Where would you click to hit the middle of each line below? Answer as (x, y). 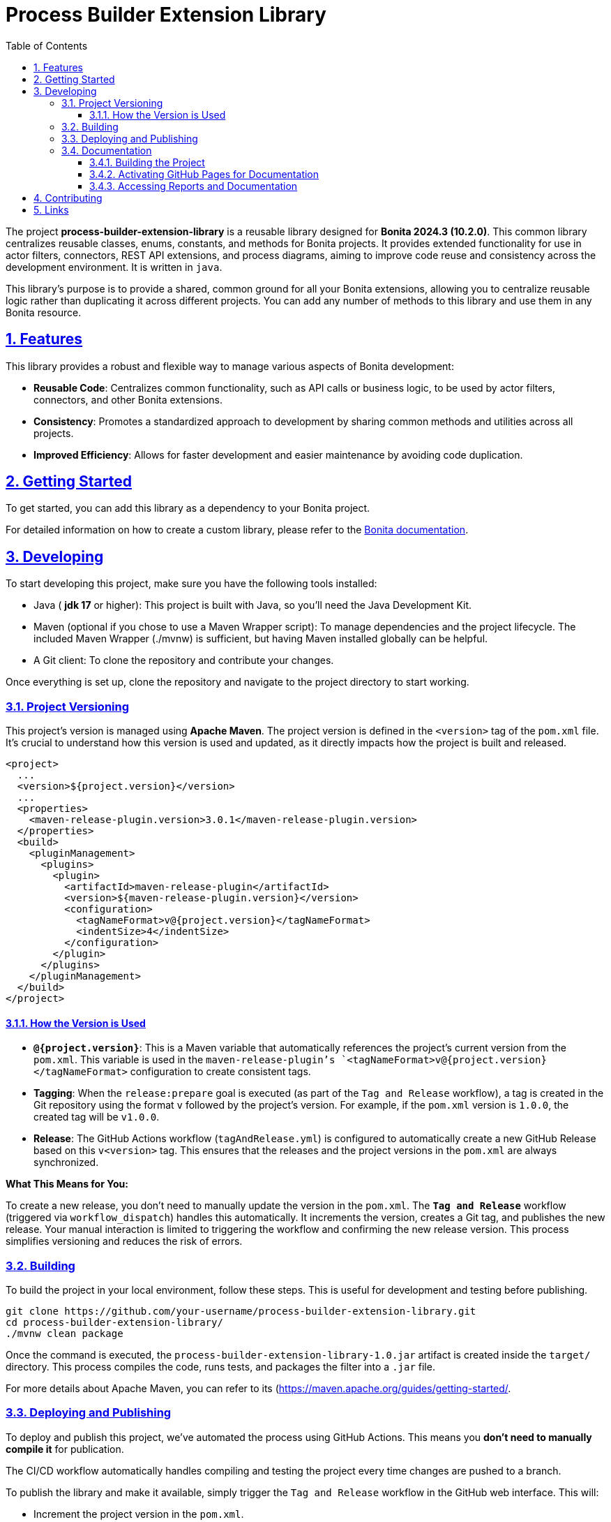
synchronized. (66, 1162)
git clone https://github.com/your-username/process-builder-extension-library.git (241, 1311)
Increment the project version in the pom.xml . (139, 1514)
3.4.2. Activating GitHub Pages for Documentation (204, 174)
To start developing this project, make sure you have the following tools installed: (191, 584)
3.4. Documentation (107, 150)
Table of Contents (47, 45)
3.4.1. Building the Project (147, 162)
